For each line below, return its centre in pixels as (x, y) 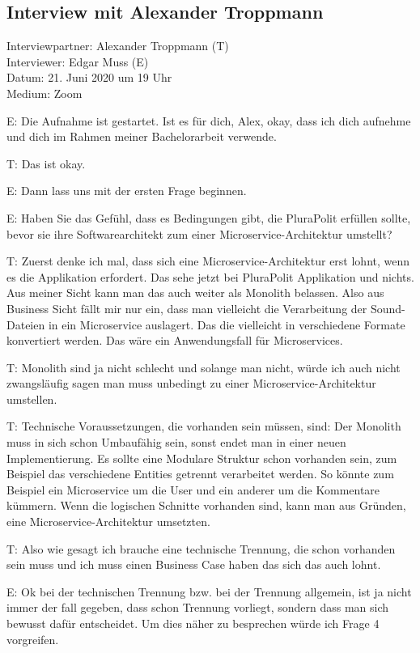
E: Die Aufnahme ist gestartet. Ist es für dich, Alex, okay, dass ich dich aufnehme (209, 120)
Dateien (26, 324)
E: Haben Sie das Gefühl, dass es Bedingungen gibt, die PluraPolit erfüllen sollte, (209, 217)
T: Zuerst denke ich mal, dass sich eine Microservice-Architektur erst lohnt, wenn (208, 261)
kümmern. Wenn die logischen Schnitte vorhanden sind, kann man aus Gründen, (206, 505)
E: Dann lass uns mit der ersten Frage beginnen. (127, 191)
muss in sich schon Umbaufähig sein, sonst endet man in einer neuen (176, 442)
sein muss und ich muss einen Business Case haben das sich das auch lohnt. (194, 564)
